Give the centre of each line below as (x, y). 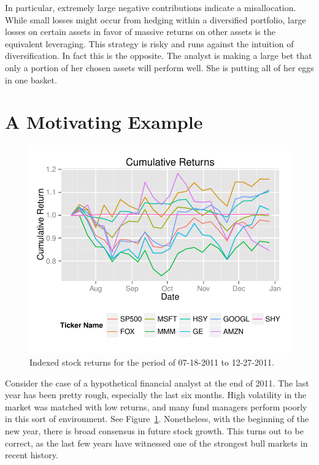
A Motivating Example (104, 122)
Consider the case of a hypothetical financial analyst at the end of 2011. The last (157, 382)
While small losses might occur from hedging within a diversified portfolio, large (156, 19)
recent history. (32, 455)
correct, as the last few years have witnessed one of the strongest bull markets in (156, 443)
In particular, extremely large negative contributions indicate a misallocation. (151, 7)
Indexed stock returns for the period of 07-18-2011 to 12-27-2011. (152, 362)
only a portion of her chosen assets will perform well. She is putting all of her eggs (159, 67)
